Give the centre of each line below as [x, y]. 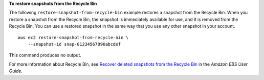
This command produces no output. [45, 55]
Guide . [16, 71]
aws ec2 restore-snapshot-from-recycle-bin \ [73, 37]
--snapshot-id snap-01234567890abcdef [74, 44]
